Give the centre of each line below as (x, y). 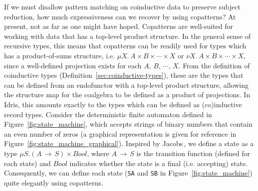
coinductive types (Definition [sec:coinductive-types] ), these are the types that (124, 75)
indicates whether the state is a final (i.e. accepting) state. (159, 163)
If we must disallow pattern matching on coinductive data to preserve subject (123, 6)
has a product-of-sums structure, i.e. (60, 55)
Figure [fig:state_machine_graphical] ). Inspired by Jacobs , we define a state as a (129, 143)
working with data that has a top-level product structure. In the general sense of (128, 36)
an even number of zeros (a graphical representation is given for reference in (120, 133)
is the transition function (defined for (193, 153)
